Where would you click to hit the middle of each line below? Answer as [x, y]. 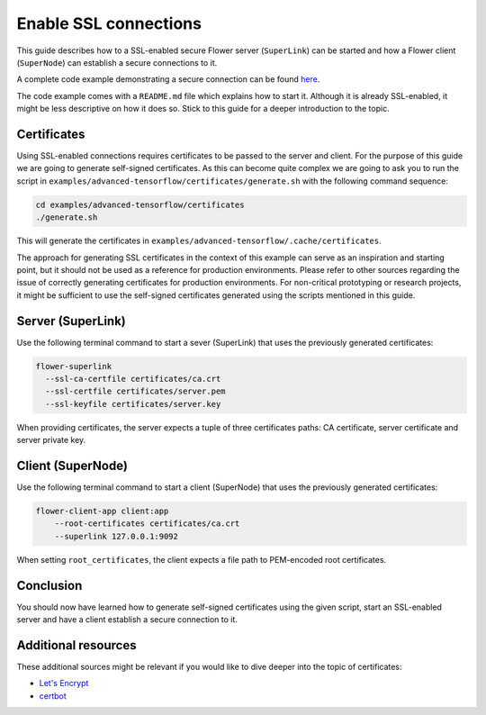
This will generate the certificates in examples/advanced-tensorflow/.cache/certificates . [199, 241]
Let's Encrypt [64, 683]
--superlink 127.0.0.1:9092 [117, 536]
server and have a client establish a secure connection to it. [127, 620]
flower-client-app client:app [102, 511]
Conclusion [49, 585]
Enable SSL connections [109, 23]
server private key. [51, 440]
